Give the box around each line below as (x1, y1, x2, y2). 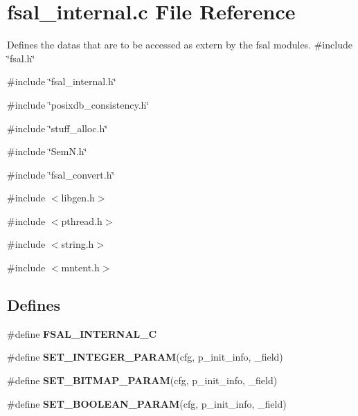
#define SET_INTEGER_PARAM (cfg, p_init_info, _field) (7, 350, 283, 364)
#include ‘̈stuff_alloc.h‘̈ (7, 120, 108, 135)
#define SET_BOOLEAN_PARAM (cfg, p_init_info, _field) (7, 396, 287, 410)
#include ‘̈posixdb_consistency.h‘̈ (7, 97, 150, 111)
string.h (61, 237, 94, 251)
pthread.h (61, 213, 102, 228)
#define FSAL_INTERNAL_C (7, 326, 157, 341)
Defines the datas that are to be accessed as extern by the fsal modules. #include (7, 37, 352, 52)
